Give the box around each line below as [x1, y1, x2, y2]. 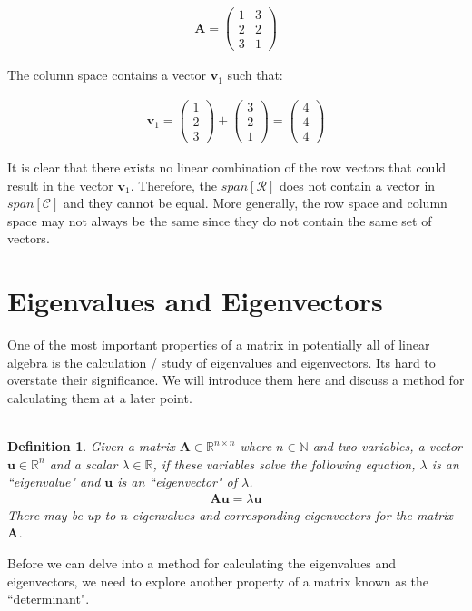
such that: [227, 65, 283, 84]
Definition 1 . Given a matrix [7, 437, 175, 456]
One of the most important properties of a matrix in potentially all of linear [7, 335, 430, 354]
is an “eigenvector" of [117, 472, 238, 491]
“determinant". [7, 589, 90, 608]
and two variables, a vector [312, 437, 462, 456]
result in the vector [7, 175, 113, 194]
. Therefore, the [130, 175, 218, 194]
